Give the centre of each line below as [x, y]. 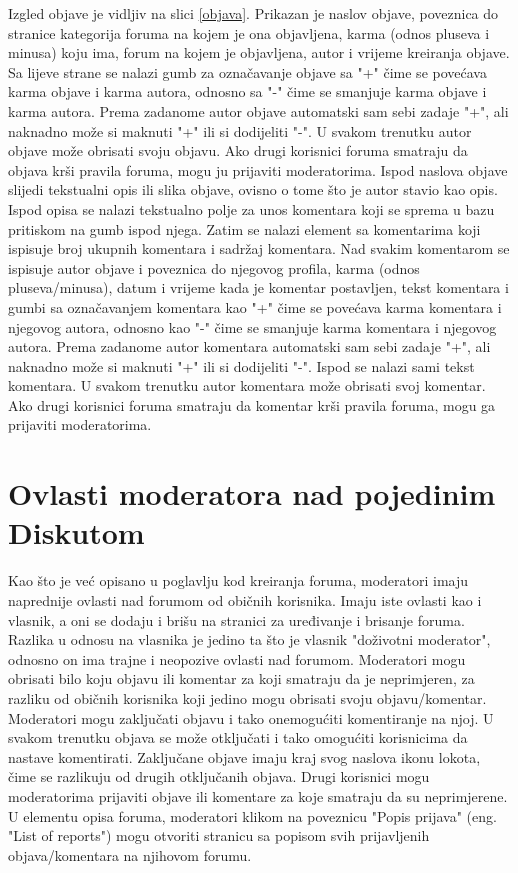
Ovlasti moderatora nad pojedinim [252, 493]
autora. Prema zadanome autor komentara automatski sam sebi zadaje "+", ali [249, 346]
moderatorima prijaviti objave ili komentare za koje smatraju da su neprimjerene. [258, 795]
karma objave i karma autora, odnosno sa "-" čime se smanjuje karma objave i [247, 91]
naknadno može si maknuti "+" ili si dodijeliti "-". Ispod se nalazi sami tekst [241, 365]
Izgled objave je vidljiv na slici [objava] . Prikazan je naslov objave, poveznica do [253, 13]
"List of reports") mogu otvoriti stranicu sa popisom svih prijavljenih [219, 835]
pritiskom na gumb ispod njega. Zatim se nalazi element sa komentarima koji [244, 228]
